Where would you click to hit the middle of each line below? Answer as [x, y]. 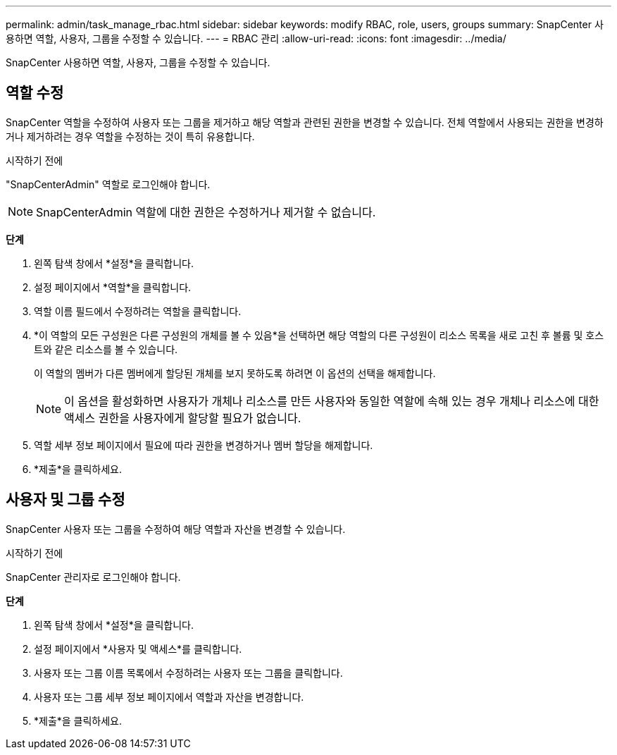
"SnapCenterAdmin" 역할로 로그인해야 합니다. [108, 184]
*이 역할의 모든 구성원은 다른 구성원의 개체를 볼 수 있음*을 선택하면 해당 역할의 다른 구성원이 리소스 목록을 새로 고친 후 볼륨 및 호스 [319, 335]
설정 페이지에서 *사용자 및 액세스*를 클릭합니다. [138, 649]
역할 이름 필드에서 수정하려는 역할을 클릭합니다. [138, 311]
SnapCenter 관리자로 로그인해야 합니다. [93, 577]
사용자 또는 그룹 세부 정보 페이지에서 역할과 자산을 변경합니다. [169, 696]
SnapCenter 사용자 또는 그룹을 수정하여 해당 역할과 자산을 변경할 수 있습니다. [176, 529]
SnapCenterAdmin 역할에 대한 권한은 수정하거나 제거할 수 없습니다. [206, 212]
